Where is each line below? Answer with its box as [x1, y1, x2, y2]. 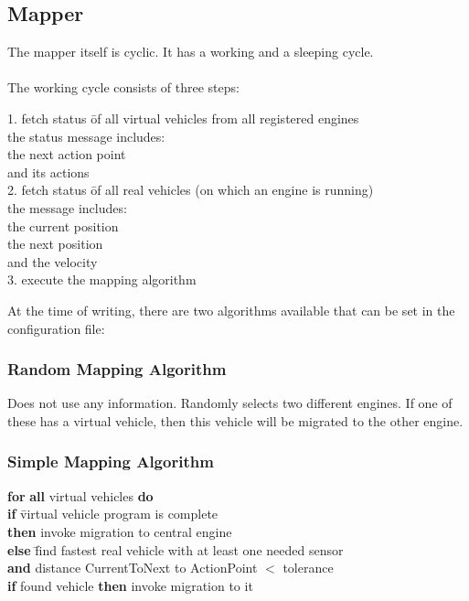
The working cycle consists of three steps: [7, 78, 240, 97]
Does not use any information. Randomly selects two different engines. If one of [7, 393, 453, 413]
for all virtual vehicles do [7, 486, 154, 505]
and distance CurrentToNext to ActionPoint [7, 558, 258, 577]
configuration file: [7, 318, 105, 338]
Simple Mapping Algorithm [7, 450, 214, 473]
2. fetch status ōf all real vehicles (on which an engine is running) [7, 180, 374, 199]
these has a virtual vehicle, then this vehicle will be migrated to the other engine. [7, 411, 464, 430]
